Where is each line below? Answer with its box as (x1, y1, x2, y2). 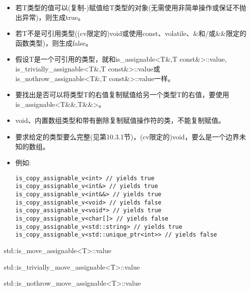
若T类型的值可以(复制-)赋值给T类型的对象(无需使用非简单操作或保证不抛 (15, 2, 247, 12)
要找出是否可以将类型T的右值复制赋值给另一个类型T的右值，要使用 (15, 89, 230, 100)
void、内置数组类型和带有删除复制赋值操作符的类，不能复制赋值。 (15, 115, 225, 125)
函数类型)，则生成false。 (15, 37, 93, 48)
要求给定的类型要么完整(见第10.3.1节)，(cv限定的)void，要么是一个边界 (15, 131, 239, 141)
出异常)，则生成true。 (15, 12, 85, 22)
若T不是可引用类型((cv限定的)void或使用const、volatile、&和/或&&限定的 (15, 28, 247, 38)
